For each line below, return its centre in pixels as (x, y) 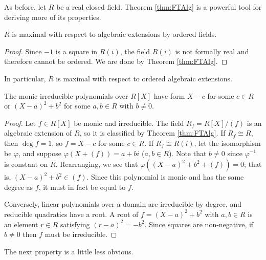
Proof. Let (20, 123)
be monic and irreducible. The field (129, 123)
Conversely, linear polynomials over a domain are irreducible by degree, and (123, 204)
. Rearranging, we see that (97, 164)
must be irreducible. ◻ (81, 234)
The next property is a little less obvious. (69, 251)
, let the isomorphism (227, 143)
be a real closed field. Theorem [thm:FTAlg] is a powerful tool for (159, 7)
